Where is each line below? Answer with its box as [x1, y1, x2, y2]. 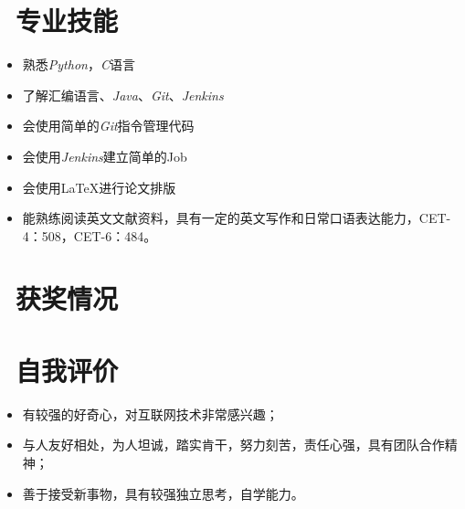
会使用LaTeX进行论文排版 [22, 177, 176, 196]
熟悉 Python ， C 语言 [22, 55, 135, 74]
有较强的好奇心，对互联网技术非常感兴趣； [22, 404, 279, 423]
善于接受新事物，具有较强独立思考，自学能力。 [22, 483, 304, 503]
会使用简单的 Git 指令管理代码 [22, 116, 195, 135]
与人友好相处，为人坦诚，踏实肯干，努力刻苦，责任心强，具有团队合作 [22, 435, 445, 454]
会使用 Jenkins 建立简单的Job [22, 146, 187, 165]
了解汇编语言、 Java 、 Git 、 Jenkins [22, 85, 224, 104]
